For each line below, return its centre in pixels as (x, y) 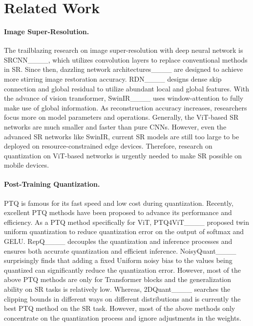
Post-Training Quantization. (52, 184)
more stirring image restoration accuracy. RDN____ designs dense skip (113, 78)
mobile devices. (27, 165)
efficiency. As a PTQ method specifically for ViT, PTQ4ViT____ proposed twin (126, 222)
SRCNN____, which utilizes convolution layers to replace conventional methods (126, 59)
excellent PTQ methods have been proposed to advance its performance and (118, 212)
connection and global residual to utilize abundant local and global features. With (126, 88)
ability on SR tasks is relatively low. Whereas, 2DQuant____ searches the (117, 289)
